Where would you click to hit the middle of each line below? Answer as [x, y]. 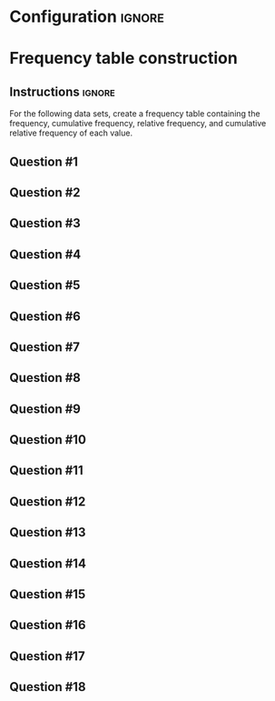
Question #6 [45, 316]
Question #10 [48, 440]
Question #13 [48, 532]
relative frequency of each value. [71, 133]
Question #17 [47, 656]
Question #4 [45, 254]
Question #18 [48, 687]
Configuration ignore [87, 17]
